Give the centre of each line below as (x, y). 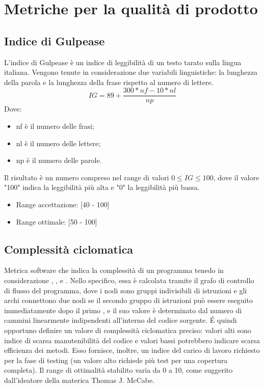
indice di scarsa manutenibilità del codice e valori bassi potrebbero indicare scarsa (132, 340)
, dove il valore (236, 177)
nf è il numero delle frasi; (55, 126)
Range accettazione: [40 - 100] (63, 204)
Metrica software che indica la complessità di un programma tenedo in (114, 270)
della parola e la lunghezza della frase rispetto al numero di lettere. (109, 82)
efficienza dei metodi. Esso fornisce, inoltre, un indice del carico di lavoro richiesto (132, 350)
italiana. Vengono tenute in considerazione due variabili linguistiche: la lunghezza (131, 72)
